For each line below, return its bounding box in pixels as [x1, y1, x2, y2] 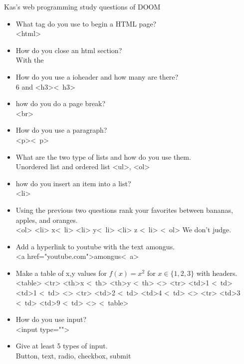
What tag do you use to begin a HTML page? [15, 18, 157, 29]
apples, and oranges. [15, 214, 78, 225]
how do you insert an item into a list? [15, 178, 131, 188]
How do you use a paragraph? [15, 125, 107, 135]
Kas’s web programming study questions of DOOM [4, 2, 161, 12]
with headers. [196, 267, 238, 278]
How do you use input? [15, 314, 87, 324]
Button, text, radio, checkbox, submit [15, 350, 131, 361]
